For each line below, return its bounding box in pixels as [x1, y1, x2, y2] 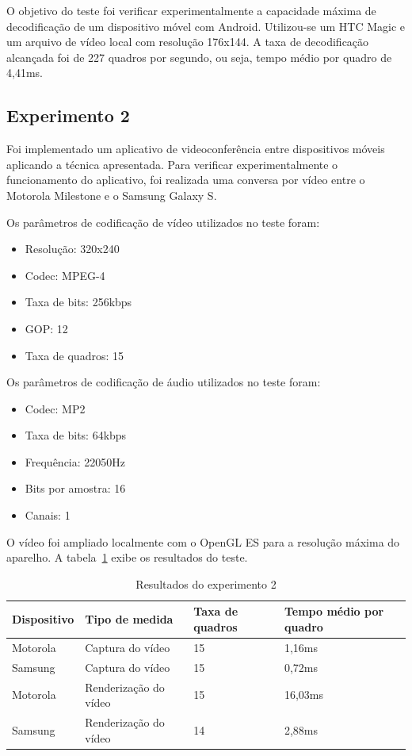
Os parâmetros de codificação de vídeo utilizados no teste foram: [6, 213, 320, 230]
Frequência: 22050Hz [25, 453, 126, 470]
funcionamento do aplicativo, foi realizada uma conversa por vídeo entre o [6, 171, 365, 188]
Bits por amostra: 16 [25, 480, 126, 497]
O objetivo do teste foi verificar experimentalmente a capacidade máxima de [6, 2, 376, 18]
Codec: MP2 [25, 400, 86, 416]
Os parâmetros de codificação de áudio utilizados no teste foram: [6, 374, 321, 390]
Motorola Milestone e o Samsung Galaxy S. [6, 186, 217, 203]
